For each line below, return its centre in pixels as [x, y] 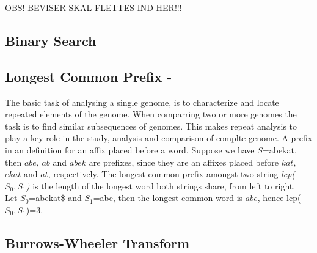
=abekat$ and [55, 198]
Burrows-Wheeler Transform [97, 242]
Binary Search [51, 40]
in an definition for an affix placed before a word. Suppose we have [130, 149]
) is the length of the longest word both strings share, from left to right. [161, 185]
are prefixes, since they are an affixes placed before [184, 162]
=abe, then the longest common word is [168, 198]
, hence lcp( [279, 198]
